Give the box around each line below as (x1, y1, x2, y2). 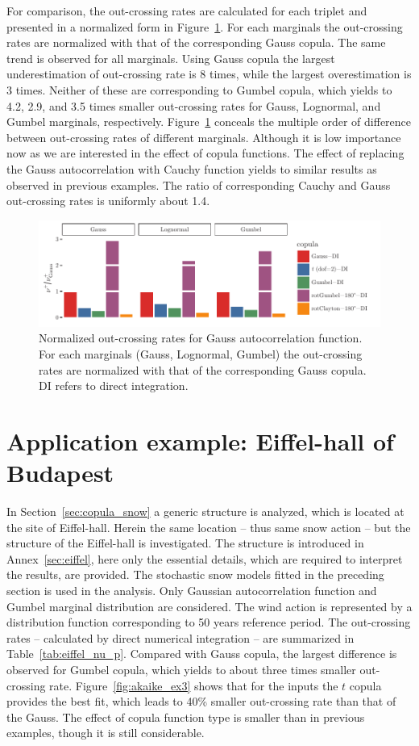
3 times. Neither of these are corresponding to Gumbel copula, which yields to (6, 81, 392, 98)
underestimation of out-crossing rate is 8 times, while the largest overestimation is (6, 65, 412, 82)
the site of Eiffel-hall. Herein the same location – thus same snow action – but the (6, 518, 411, 535)
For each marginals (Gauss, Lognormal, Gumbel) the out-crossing (39, 345, 363, 362)
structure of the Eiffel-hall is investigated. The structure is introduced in (6, 534, 364, 551)
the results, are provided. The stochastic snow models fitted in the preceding (6, 566, 384, 583)
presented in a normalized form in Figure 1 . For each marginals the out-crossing (6, 18, 403, 35)
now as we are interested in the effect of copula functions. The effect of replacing (6, 145, 404, 161)
